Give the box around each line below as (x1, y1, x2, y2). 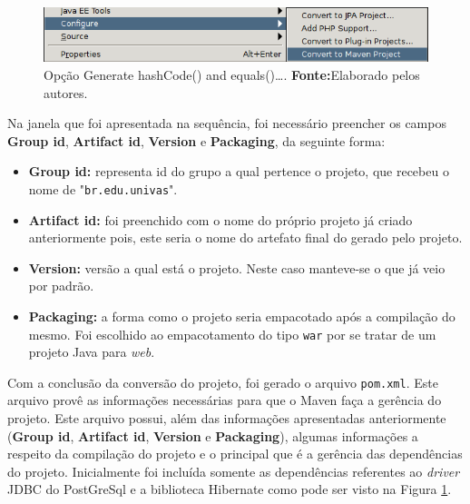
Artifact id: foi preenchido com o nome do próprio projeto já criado (28, 210, 413, 229)
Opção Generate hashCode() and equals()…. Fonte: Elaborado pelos (44, 64, 420, 84)
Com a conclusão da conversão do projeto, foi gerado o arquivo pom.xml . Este (7, 372, 438, 391)
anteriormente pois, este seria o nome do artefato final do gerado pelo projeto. (28, 228, 463, 247)
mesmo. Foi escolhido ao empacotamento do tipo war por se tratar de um (28, 324, 436, 343)
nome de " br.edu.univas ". (28, 179, 178, 198)
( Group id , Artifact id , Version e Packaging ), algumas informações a (7, 426, 418, 445)
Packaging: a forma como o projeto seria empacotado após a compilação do (28, 306, 455, 325)
